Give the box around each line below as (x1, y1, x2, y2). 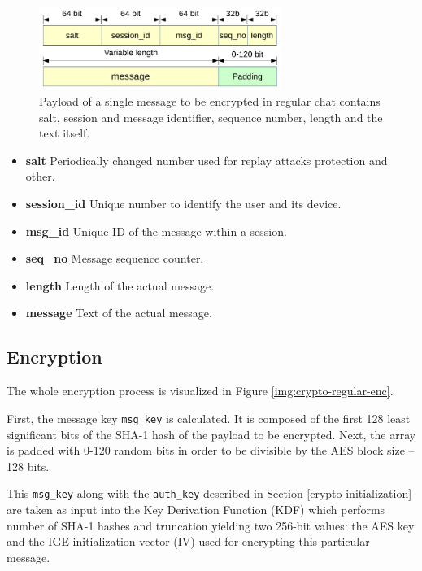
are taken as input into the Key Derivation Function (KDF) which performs (7, 500, 385, 517)
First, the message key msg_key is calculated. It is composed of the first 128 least (7, 409, 411, 426)
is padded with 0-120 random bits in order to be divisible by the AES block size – (7, 442, 415, 459)
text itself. (39, 124, 90, 142)
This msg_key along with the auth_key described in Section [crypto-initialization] (7, 485, 412, 502)
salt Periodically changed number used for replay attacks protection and (25, 151, 388, 168)
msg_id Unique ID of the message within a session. (25, 222, 287, 239)
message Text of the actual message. (25, 304, 212, 321)
